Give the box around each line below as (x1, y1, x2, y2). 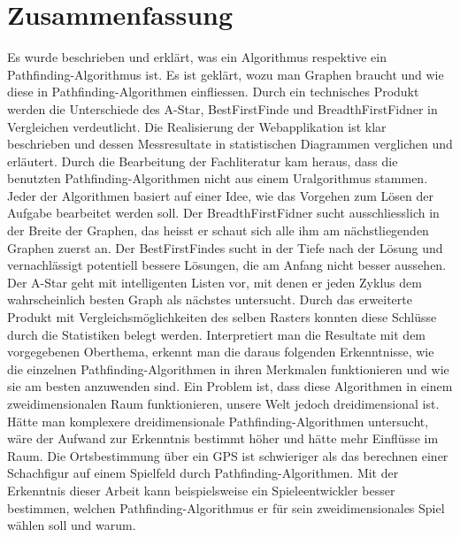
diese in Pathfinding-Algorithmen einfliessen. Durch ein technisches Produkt (7, 82, 419, 101)
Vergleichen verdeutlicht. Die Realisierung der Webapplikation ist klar (7, 117, 387, 135)
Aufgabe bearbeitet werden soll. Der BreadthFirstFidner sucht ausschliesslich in (7, 203, 440, 222)
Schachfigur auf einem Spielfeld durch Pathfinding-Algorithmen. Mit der (7, 464, 399, 482)
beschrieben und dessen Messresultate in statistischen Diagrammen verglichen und (7, 134, 453, 153)
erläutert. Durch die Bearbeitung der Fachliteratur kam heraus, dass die (7, 151, 398, 170)
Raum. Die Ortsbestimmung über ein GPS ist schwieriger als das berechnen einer (7, 446, 448, 464)
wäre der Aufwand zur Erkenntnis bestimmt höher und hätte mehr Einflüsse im (7, 429, 439, 448)
